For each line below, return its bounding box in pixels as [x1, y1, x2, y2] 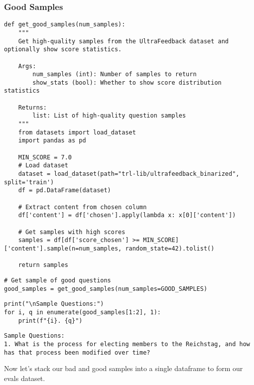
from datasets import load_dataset [18, 128, 136, 136]
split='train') [4, 178, 54, 186]
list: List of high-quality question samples [32, 112, 186, 120]
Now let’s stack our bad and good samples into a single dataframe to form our [4, 363, 243, 374]
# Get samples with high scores [18, 228, 126, 236]
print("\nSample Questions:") [4, 300, 104, 308]
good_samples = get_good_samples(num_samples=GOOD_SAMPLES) [4, 285, 208, 292]
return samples [18, 261, 68, 269]
